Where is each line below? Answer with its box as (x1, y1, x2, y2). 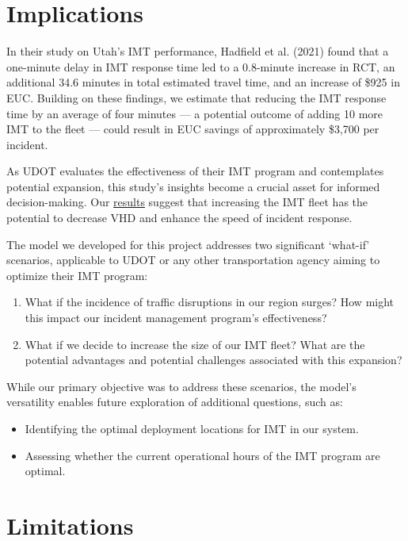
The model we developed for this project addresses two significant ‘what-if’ (6, 236, 370, 252)
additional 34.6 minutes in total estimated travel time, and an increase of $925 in (6, 74, 400, 90)
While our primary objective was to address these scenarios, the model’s (6, 378, 357, 394)
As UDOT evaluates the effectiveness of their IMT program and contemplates (6, 163, 384, 179)
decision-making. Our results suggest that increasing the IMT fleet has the (6, 194, 368, 210)
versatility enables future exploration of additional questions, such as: (6, 393, 343, 410)
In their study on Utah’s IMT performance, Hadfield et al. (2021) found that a (6, 43, 389, 59)
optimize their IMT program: (6, 267, 148, 283)
